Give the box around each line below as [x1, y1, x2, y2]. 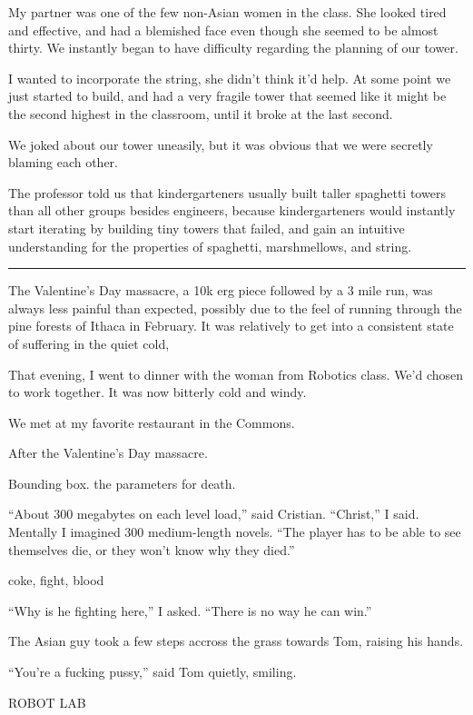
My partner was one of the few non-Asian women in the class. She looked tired [8, 3, 447, 21]
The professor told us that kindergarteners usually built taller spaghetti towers [8, 183, 446, 202]
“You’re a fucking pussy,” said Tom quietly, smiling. [8, 662, 297, 681]
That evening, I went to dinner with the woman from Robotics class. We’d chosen [8, 364, 464, 383]
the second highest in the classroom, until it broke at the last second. [8, 104, 393, 123]
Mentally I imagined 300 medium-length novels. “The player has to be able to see [8, 522, 461, 541]
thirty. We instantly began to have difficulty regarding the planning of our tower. [8, 38, 458, 57]
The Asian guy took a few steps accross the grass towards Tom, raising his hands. [8, 631, 464, 650]
